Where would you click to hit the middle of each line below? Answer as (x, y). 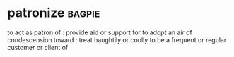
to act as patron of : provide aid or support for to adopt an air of (100, 32)
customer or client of (38, 47)
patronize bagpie (54, 13)
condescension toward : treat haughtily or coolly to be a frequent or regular (117, 39)
